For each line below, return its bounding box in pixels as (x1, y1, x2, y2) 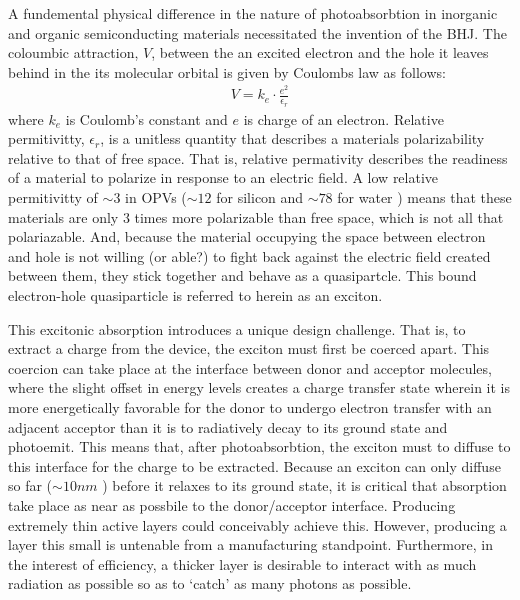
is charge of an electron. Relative (243, 108, 444, 129)
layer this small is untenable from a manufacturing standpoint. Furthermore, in (8, 534, 493, 555)
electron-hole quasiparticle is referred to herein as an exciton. (8, 285, 383, 306)
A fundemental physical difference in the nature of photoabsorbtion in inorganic (8, 3, 498, 23)
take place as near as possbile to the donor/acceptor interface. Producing (8, 494, 456, 515)
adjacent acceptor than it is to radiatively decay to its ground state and (8, 416, 448, 437)
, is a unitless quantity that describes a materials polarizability (100, 128, 485, 149)
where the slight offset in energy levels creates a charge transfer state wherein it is (8, 377, 510, 398)
